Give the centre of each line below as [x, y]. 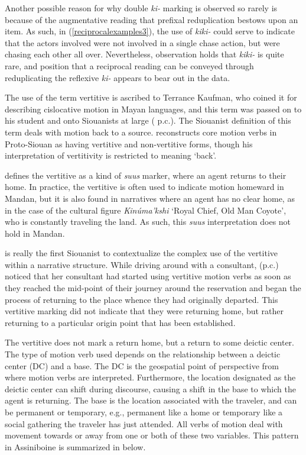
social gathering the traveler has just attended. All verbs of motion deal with [144, 423]
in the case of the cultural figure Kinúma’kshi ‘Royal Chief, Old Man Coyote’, [146, 210]
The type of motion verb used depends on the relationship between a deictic [143, 354]
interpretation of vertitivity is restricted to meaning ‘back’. [111, 155]
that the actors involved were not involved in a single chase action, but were [142, 42]
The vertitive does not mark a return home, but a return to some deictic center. [149, 342]
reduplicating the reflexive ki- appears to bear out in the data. [118, 77]
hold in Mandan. [35, 233]
